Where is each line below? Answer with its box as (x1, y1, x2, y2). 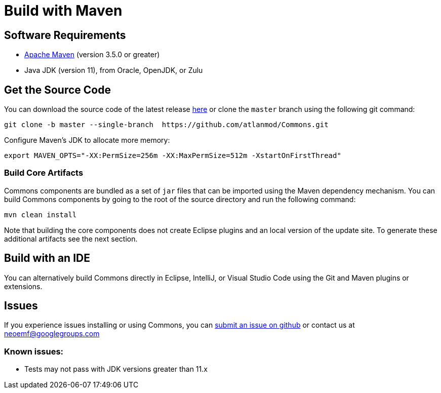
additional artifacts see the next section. (4, 234, 138, 243)
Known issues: (4, 346, 64, 357)
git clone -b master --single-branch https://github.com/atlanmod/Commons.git (4, 121, 329, 129)
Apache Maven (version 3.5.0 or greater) (24, 50, 160, 59)
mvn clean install (4, 210, 77, 219)
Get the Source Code (4, 83, 111, 96)
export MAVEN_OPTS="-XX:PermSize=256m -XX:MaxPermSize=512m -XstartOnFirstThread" (4, 151, 341, 160)
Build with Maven (4, 2, 123, 19)
